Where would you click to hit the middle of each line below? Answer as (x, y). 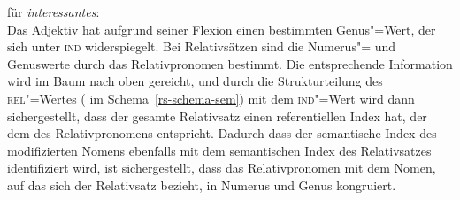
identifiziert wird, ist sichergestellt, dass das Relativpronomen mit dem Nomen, (222, 168)
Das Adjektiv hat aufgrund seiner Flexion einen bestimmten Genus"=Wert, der (222, 29)
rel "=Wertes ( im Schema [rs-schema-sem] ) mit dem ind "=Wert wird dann (211, 98)
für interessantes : (54, 12)
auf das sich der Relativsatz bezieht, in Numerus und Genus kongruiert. (202, 185)
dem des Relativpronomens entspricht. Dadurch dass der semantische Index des (222, 133)
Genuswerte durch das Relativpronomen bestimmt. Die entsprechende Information (230, 63)
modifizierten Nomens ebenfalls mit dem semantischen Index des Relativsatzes (219, 150)
